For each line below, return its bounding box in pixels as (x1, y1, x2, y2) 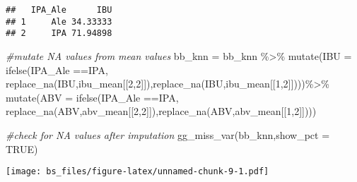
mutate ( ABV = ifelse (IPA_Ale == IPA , (6, 90, 179, 104)
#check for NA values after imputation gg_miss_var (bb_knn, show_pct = (6, 127, 330, 142)
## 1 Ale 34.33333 (6, 16, 112, 27)
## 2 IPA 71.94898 (6, 28, 112, 39)
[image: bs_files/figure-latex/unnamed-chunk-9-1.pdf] (6, 166, 269, 177)
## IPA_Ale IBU (6, 5, 112, 15)
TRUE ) (6, 141, 38, 156)
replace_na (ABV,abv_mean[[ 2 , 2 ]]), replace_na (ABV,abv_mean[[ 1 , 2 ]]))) (6, 104, 317, 119)
